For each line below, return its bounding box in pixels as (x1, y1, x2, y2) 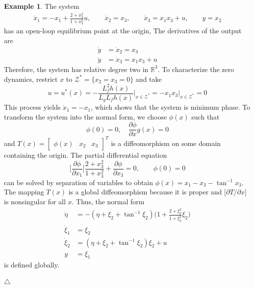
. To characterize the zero (157, 64, 234, 74)
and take (135, 73, 162, 84)
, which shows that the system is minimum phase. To (91, 102, 251, 112)
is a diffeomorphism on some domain (111, 138, 221, 148)
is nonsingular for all (4, 196, 66, 207)
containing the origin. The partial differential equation (4, 149, 167, 160)
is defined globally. (4, 260, 59, 270)
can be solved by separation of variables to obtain (4, 177, 153, 187)
